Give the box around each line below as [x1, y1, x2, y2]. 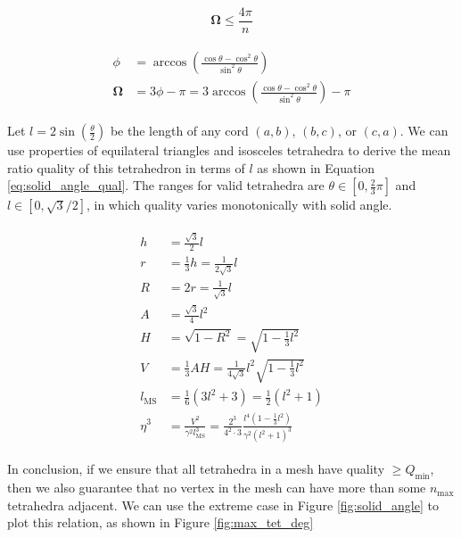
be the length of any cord [110, 121, 249, 140]
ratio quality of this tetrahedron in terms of [7, 158, 245, 177]
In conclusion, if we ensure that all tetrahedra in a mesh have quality [7, 459, 385, 478]
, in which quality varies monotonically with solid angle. [86, 195, 392, 214]
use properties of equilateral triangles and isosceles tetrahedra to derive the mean [7, 141, 451, 160]
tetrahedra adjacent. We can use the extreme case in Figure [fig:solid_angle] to [7, 495, 439, 514]
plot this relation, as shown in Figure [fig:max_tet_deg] [7, 513, 314, 532]
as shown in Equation [257, 158, 375, 177]
